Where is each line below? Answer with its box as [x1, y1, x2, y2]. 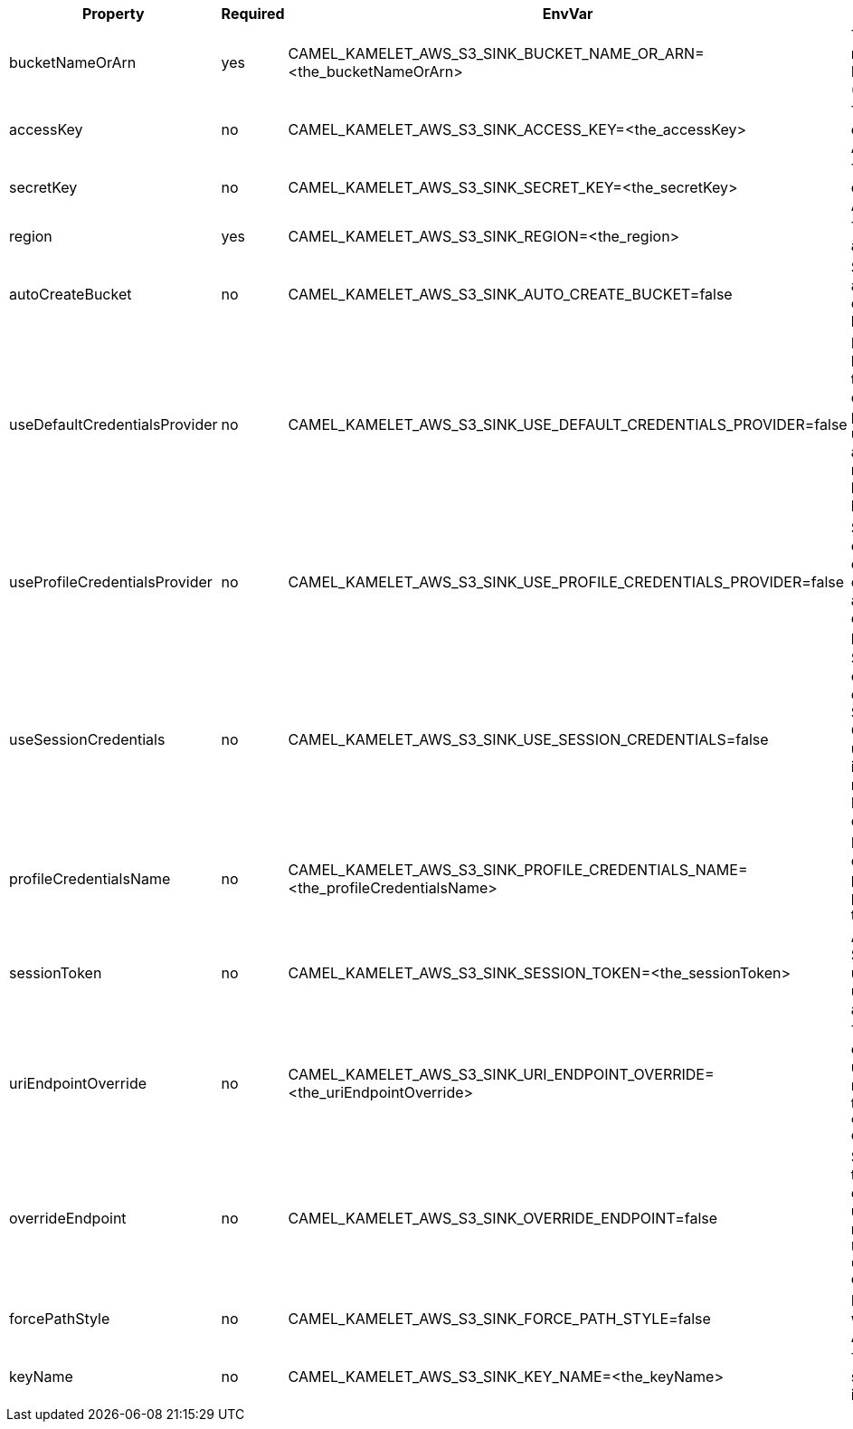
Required [221, 5, 285, 23]
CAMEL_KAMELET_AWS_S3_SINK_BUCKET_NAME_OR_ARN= [288, 44, 705, 62]
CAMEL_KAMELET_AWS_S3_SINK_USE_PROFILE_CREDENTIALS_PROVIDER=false [288, 573, 845, 591]
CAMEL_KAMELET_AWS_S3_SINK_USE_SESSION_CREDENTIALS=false [288, 730, 769, 748]
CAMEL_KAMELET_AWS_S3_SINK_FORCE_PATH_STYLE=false [288, 1310, 711, 1328]
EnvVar [542, 5, 593, 23]
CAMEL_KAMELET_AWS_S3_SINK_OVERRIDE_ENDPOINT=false [288, 1208, 718, 1227]
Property [82, 5, 145, 23]
